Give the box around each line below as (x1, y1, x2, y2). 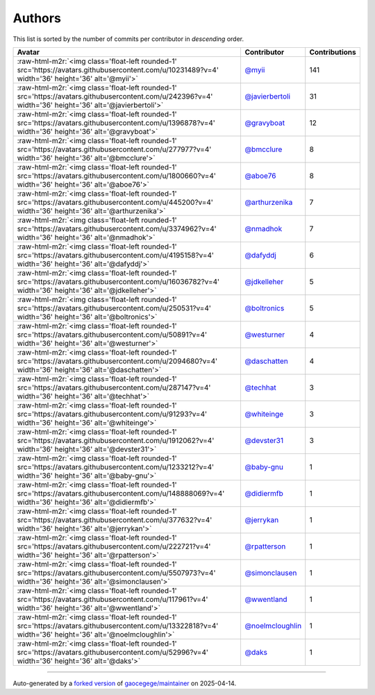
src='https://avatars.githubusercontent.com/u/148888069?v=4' (17, 488, 225, 498)
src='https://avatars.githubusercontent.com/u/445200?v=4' (17, 197, 213, 207)
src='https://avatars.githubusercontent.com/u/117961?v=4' (17, 594, 208, 604)
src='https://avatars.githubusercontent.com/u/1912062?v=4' (17, 435, 215, 445)
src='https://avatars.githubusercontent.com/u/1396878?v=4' (17, 118, 215, 128)
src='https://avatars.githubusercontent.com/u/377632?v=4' (17, 514, 212, 524)
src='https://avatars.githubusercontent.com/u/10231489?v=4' (17, 65, 219, 74)
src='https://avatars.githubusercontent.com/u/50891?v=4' (17, 330, 208, 340)
